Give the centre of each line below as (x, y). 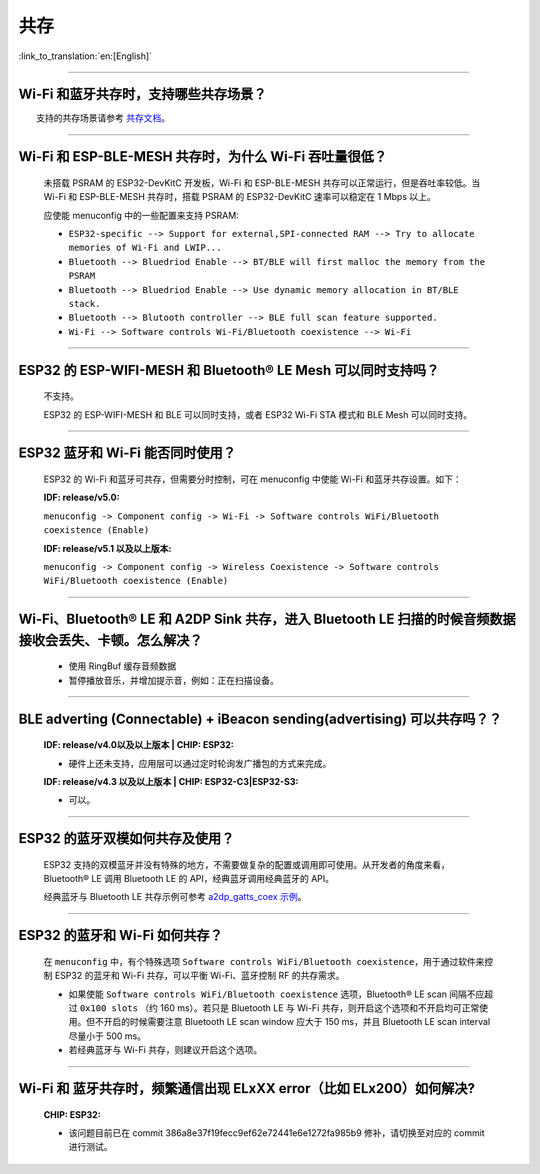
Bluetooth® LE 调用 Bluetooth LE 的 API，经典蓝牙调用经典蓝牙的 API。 (189, 879)
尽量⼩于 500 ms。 (107, 1036)
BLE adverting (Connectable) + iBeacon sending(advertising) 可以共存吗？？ (260, 718)
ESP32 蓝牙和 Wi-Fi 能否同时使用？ (127, 453)
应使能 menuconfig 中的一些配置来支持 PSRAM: (141, 215)
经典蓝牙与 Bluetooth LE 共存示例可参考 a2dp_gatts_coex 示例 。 (175, 897)
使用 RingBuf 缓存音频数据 (122, 666)
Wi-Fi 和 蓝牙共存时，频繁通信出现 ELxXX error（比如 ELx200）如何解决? (246, 1088)
